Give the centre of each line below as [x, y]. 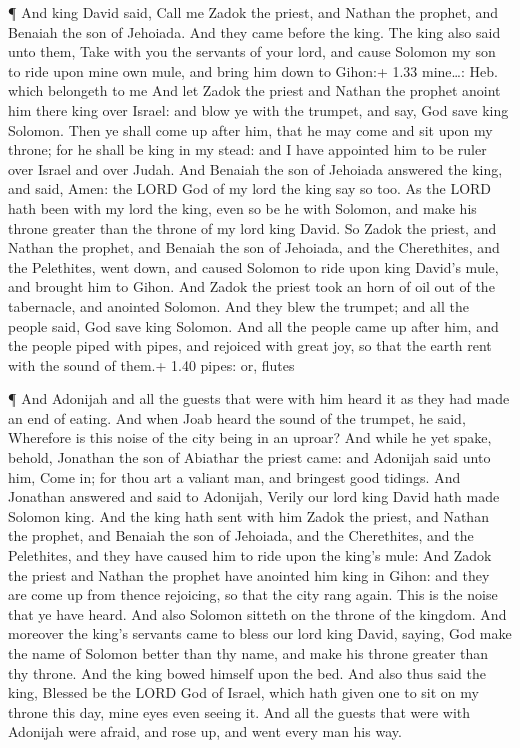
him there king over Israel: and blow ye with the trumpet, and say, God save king [258, 109]
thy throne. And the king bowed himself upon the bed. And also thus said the [247, 672]
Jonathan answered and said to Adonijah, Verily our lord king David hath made [254, 496]
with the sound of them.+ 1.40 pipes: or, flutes [151, 364]
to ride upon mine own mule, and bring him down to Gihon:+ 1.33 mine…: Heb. [253, 70]
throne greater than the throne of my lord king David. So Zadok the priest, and [252, 227]
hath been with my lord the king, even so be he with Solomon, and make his [242, 207]
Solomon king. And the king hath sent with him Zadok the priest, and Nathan [248, 515]
